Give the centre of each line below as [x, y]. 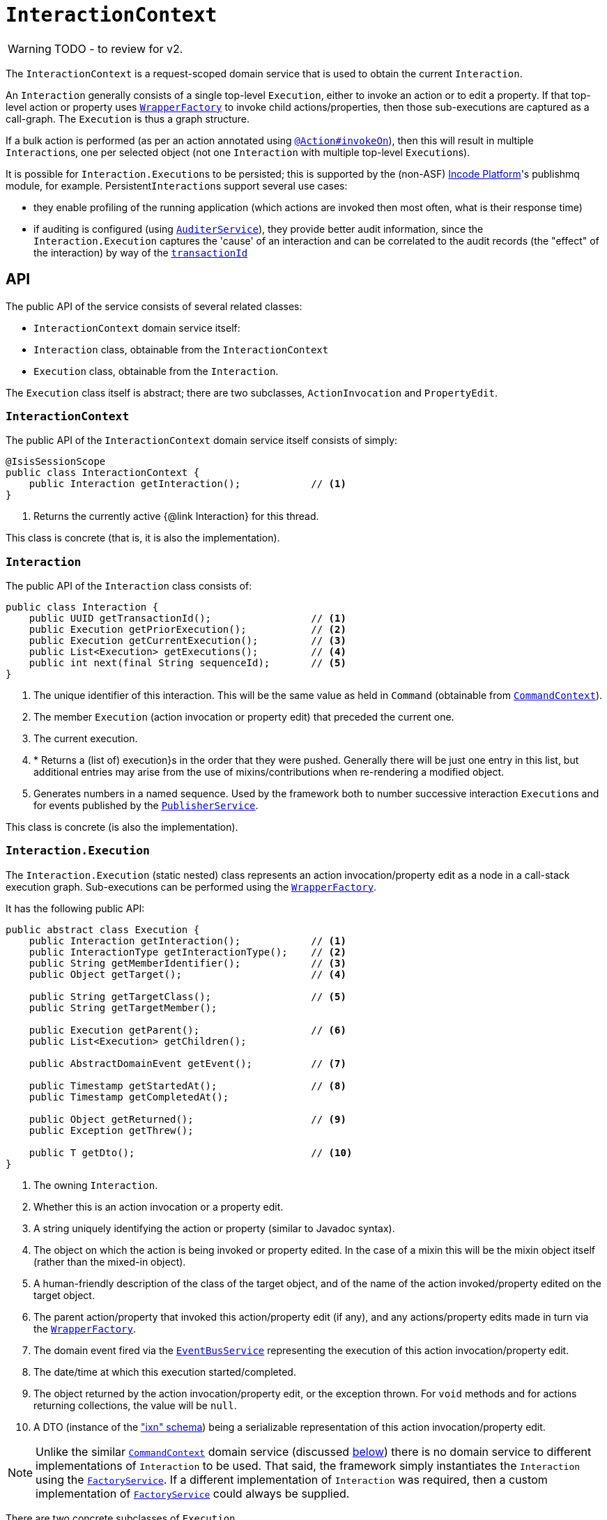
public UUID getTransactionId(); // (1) [187, 619]
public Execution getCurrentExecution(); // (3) [187, 641]
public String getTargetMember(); [123, 1007]
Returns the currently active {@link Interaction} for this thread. [176, 516]
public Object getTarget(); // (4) [187, 974]
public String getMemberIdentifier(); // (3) [187, 963]
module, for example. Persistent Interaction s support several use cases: [177, 185]
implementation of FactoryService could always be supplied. [193, 1493]
